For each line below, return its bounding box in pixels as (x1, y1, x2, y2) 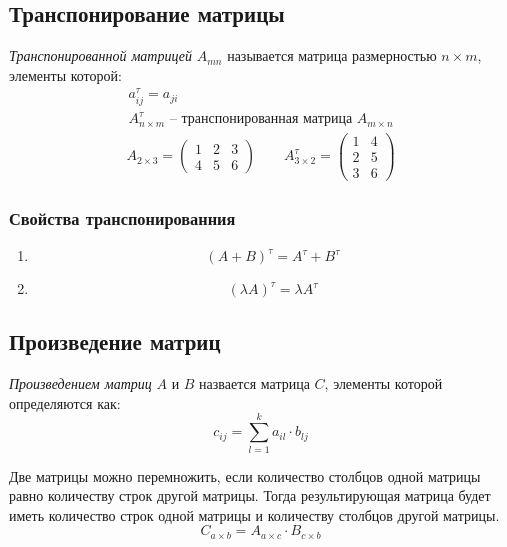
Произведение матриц (9, 326, 221, 357)
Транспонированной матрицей (9, 45, 193, 66)
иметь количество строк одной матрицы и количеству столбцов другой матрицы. (9, 504, 500, 525)
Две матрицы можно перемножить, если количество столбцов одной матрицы (9, 465, 481, 486)
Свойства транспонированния (9, 205, 236, 230)
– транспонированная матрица (169, 112, 353, 127)
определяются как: (9, 392, 121, 413)
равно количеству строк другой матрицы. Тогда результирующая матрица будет (9, 485, 491, 506)
